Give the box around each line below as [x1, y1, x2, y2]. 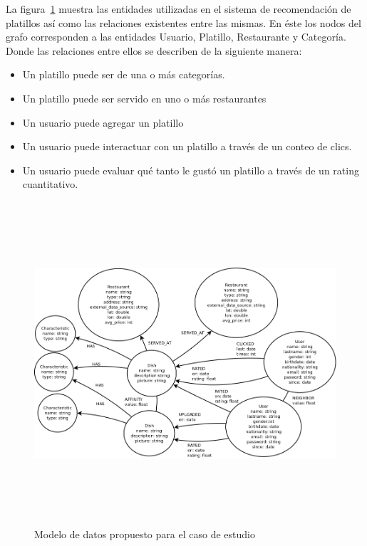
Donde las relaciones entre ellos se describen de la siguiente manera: [6, 43, 302, 58]
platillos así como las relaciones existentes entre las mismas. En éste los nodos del [6, 15, 361, 30]
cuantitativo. [22, 177, 78, 191]
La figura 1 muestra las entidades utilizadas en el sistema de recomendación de [6, 1, 351, 16]
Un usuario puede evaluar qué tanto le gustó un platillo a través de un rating [22, 162, 359, 177]
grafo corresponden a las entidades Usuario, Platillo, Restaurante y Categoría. [6, 29, 346, 44]
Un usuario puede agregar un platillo [22, 115, 184, 130]
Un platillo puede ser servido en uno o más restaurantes [22, 90, 267, 105]
